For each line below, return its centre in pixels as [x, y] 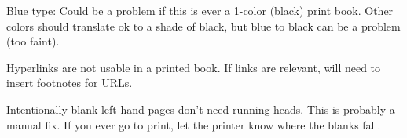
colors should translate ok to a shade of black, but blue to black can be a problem [203, 25]
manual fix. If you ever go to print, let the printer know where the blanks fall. [194, 124]
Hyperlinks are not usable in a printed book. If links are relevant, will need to [194, 67]
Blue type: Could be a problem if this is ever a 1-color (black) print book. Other [200, 10]
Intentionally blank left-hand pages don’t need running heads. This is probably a [201, 109]
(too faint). [33, 41]
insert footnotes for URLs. [70, 83]
